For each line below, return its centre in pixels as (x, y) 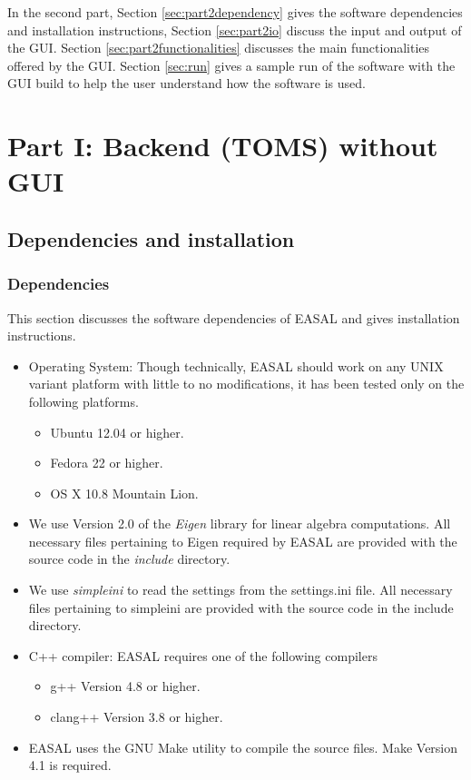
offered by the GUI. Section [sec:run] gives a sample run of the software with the (231, 65)
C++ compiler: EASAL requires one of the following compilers (203, 655)
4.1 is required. (70, 765)
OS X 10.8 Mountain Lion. (124, 493)
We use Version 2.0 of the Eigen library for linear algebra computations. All (240, 523)
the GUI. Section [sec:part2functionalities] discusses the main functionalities (219, 48)
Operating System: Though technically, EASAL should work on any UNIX (236, 365)
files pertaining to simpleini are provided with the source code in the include (241, 607)
